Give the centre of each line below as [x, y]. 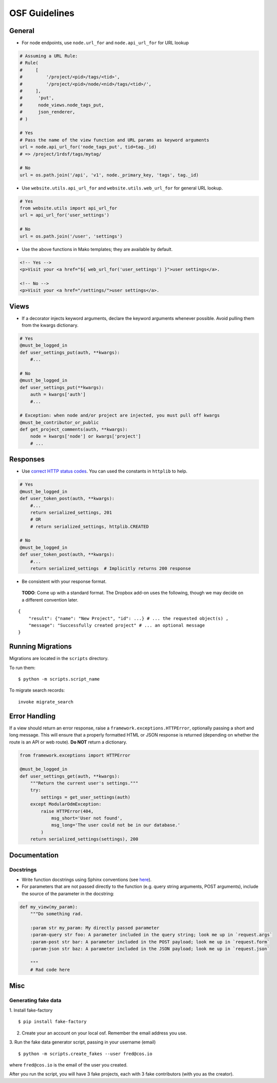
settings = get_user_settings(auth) [86, 797]
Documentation [34, 855]
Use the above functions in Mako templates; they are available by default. [97, 249]
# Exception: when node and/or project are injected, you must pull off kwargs [120, 415]
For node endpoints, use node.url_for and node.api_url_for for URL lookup [105, 43]
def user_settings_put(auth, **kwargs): [70, 352]
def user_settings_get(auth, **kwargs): [70, 776]
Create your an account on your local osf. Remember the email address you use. [104, 1033]
